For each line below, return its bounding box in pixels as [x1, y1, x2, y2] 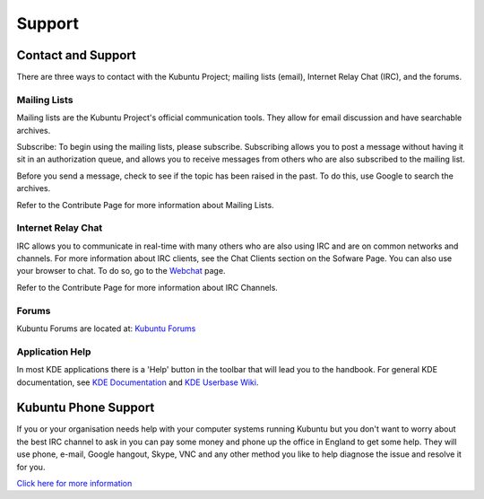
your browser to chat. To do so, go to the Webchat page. [16, 266, 226, 276]
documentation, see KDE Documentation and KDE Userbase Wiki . [16, 377, 259, 388]
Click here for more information [16, 478, 133, 488]
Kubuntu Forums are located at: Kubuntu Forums [16, 323, 196, 334]
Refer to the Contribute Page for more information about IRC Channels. [16, 282, 278, 293]
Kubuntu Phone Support [16, 400, 155, 416]
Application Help [16, 346, 91, 358]
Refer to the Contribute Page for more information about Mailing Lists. [16, 199, 274, 210]
